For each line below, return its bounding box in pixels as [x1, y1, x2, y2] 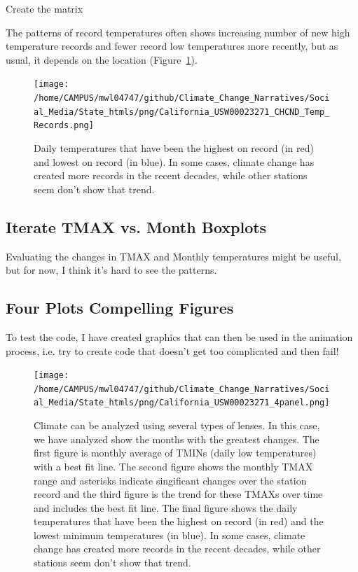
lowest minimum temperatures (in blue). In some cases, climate [34, 527, 305, 542]
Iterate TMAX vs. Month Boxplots [6, 216, 267, 237]
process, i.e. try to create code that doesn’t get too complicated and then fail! [6, 343, 339, 358]
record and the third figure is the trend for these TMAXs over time [34, 487, 323, 501]
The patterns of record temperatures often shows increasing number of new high [6, 25, 350, 39]
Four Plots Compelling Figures [6, 297, 234, 319]
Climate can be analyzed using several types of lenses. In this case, [34, 418, 320, 433]
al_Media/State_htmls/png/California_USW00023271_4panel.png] [34, 398, 330, 408]
